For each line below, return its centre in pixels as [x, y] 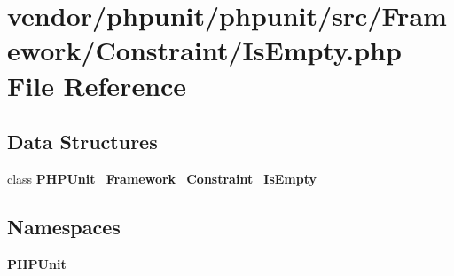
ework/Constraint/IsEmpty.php [204, 50]
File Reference [97, 85]
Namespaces [64, 226]
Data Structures [82, 142]
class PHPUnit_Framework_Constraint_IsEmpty [162, 178]
